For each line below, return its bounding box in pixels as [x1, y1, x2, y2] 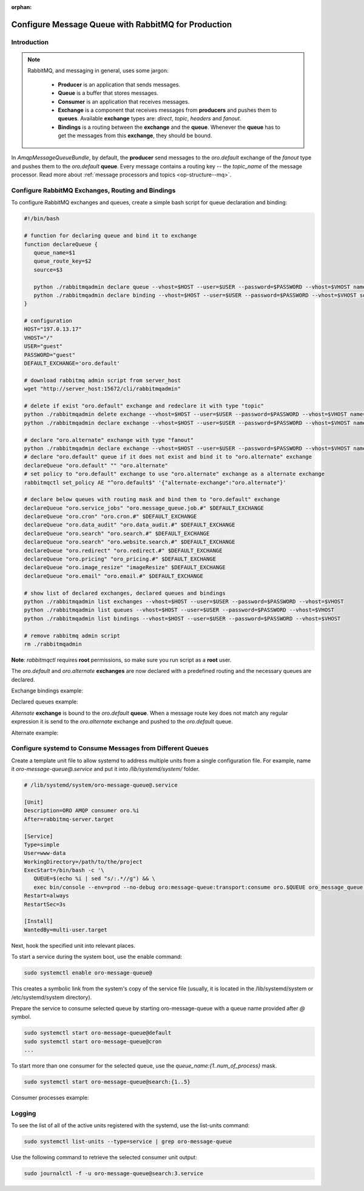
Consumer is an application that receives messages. [58, 98, 190, 105]
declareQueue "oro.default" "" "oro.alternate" [24, 462, 168, 469]
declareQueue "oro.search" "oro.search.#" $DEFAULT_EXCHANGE [24, 530, 210, 537]
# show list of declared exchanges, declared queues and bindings [24, 590, 226, 596]
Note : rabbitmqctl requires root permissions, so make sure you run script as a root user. [11, 656, 232, 663]
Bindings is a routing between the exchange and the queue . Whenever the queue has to [58, 123, 280, 131]
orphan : [11, 4, 32, 10]
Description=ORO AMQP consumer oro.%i [24, 807, 140, 814]
